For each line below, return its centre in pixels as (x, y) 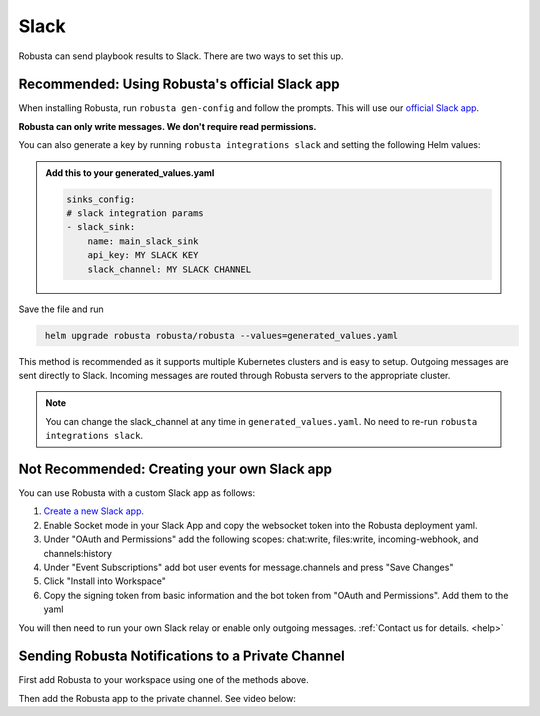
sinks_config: (101, 199)
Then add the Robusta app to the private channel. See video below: (157, 698)
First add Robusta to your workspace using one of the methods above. (163, 680)
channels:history (77, 553)
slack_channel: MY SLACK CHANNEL (169, 269)
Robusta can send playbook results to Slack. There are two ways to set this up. (181, 56)
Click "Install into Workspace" (105, 581)
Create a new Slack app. (94, 511)
